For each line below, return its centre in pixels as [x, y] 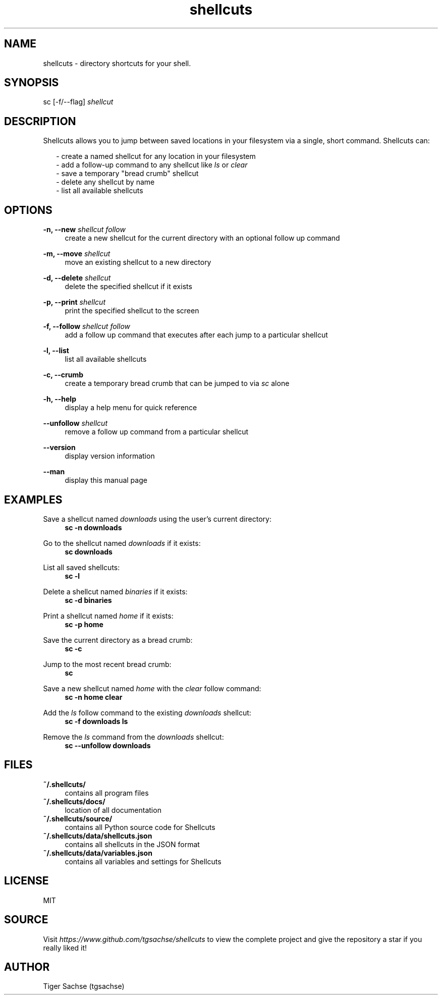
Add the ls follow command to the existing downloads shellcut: [147, 712]
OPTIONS [28, 210]
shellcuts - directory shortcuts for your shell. [117, 63]
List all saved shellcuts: [81, 567]
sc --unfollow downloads [108, 745]
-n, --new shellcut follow [84, 230]
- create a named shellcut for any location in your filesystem [156, 156]
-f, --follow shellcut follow [87, 326]
